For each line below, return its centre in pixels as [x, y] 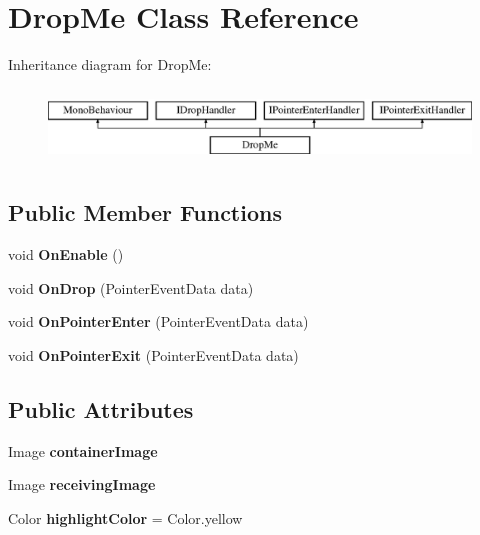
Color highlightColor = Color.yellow [125, 517]
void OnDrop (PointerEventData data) [131, 287]
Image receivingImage [82, 484]
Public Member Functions [145, 212]
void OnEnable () [66, 254]
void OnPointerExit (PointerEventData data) [153, 354]
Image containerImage [83, 450]
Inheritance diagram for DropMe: [110, 64]
